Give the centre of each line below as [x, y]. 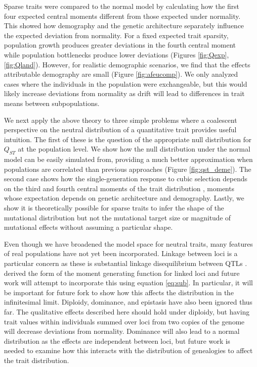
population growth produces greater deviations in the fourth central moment [120, 45]
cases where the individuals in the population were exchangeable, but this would [126, 83]
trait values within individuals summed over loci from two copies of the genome [124, 321]
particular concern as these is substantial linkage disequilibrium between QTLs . [126, 263]
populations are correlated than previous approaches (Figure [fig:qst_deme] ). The [128, 169]
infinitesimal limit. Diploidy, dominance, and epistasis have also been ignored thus [128, 302]
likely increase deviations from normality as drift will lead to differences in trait [125, 93]
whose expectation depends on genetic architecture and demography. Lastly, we [124, 198]
